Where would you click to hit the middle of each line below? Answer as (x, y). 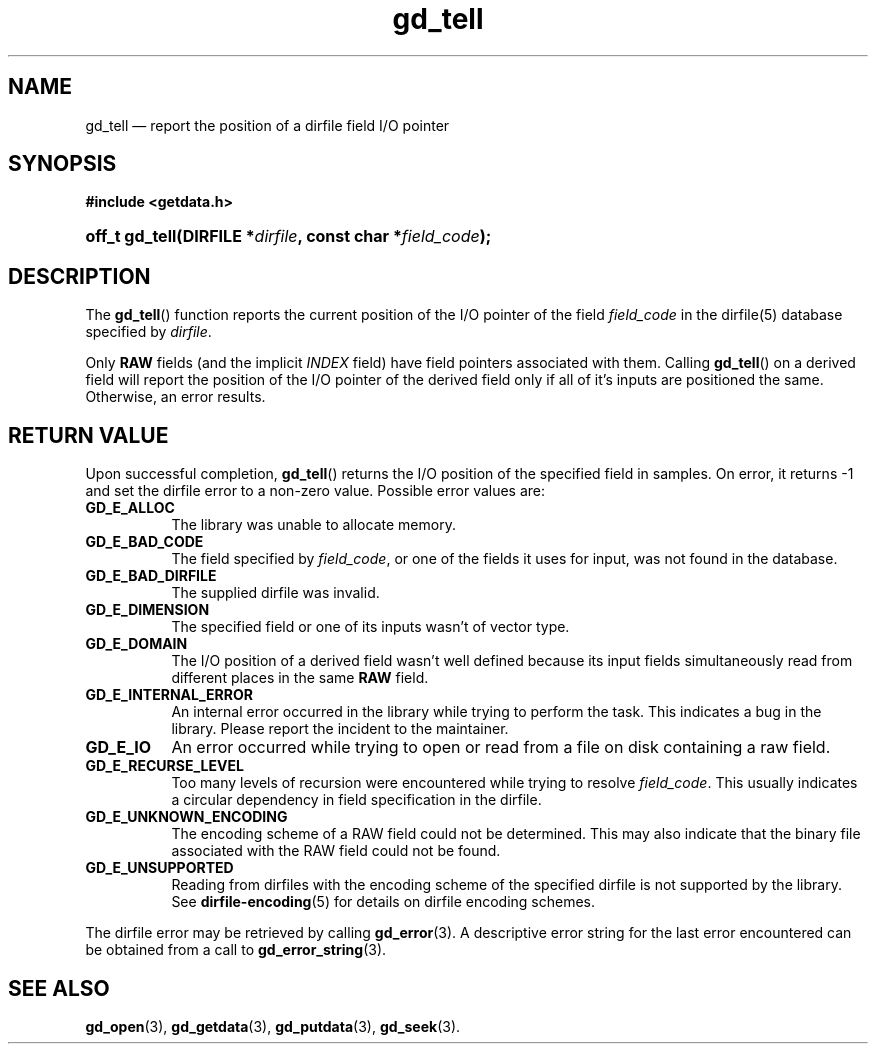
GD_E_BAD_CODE (144, 542)
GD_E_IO (118, 747)
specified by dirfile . (148, 332)
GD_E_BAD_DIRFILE (151, 576)
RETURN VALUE (88, 435)
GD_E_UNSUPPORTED (159, 868)
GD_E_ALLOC (130, 508)
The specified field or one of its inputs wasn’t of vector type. (370, 627)
